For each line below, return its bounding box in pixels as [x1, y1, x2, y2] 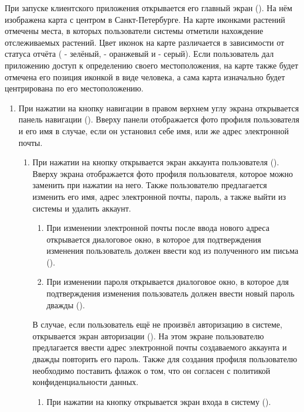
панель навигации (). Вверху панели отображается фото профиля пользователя [18, 113, 299, 125]
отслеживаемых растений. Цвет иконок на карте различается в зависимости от [5, 36, 285, 48]
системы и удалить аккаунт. [32, 202, 131, 214]
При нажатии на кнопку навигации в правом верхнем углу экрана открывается [18, 101, 299, 114]
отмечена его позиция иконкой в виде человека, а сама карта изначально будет [5, 70, 285, 83]
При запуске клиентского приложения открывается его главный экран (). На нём [5, 2, 292, 13]
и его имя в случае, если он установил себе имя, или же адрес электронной [18, 124, 289, 137]
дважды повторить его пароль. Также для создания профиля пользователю [32, 353, 298, 365]
